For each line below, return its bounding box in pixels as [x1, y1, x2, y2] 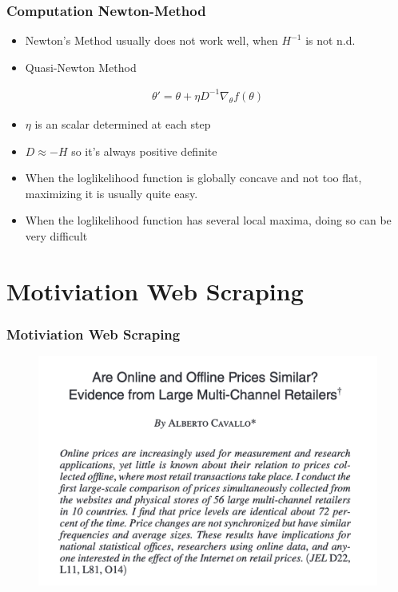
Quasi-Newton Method [25, 58, 137, 75]
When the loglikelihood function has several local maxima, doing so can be [25, 212, 392, 228]
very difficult [25, 227, 88, 244]
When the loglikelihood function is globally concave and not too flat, [25, 169, 362, 186]
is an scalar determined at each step [34, 115, 211, 132]
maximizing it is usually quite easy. [25, 185, 198, 201]
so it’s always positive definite [71, 142, 217, 159]
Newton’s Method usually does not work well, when [25, 32, 278, 49]
